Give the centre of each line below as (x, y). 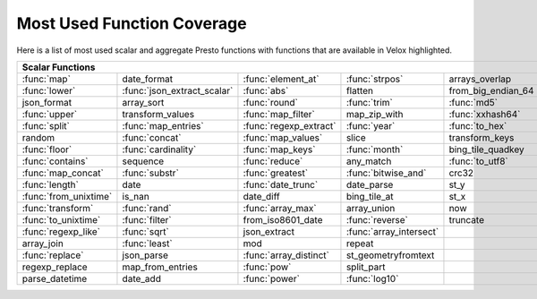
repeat (360, 243)
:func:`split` (46, 125)
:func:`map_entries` (163, 125)
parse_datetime (55, 278)
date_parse (370, 184)
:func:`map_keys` (279, 149)
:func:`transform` (58, 208)
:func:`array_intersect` (392, 231)
